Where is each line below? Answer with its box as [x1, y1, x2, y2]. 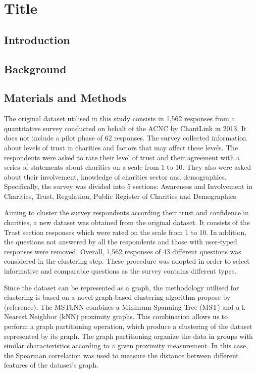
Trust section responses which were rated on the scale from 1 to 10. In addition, [4, 227, 247, 237]
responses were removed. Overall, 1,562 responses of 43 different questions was [4, 246, 241, 256]
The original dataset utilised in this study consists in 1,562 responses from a [4, 113, 235, 124]
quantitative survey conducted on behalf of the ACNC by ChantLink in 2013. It [4, 123, 247, 133]
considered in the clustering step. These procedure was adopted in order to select [4, 256, 250, 266]
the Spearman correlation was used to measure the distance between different [4, 350, 239, 360]
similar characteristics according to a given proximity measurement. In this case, [4, 340, 248, 351]
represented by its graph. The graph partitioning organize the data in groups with [4, 330, 253, 341]
